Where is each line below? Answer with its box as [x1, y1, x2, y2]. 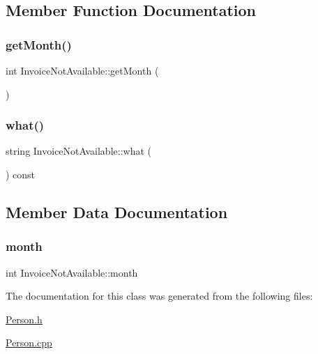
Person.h [6, 311, 43, 326]
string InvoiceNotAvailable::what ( [6, 144, 151, 158]
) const [6, 167, 36, 181]
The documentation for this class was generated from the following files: [6, 288, 313, 303]
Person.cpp [6, 335, 52, 350]
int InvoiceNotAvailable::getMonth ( [6, 63, 159, 77]
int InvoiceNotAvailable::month [6, 265, 138, 279]
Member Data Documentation [6, 201, 228, 222]
